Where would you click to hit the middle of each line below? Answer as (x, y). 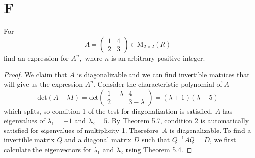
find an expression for (36, 58)
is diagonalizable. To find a (210, 130)
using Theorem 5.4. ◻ (159, 149)
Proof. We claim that (36, 74)
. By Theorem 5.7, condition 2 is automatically (178, 120)
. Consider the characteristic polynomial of (158, 84)
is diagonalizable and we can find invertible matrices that (163, 74)
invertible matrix (29, 140)
